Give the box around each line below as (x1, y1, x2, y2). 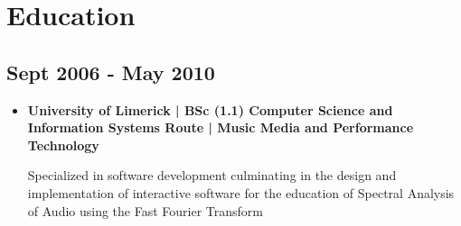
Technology (27, 135, 99, 154)
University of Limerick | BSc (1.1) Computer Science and (27, 100, 393, 119)
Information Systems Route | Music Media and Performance (27, 118, 414, 137)
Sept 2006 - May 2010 (6, 58, 215, 86)
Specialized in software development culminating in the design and (27, 166, 397, 185)
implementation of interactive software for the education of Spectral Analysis (27, 183, 455, 202)
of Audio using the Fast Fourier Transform (27, 201, 263, 220)
